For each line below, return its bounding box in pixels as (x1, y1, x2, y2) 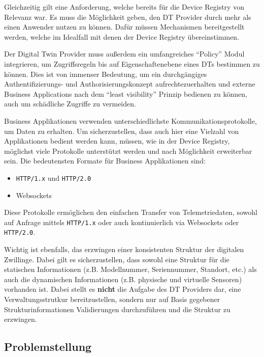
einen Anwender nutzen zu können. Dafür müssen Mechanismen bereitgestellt (4, 21, 245, 32)
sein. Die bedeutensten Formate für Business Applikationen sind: (4, 155, 206, 166)
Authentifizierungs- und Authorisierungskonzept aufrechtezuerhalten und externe (4, 78, 255, 89)
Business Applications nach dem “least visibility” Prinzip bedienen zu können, (4, 88, 247, 99)
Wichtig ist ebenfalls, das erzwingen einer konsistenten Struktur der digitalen (4, 244, 244, 255)
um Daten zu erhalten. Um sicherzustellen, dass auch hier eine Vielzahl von (4, 125, 239, 136)
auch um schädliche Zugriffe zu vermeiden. (4, 98, 136, 109)
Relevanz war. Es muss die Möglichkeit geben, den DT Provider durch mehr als (4, 11, 251, 22)
